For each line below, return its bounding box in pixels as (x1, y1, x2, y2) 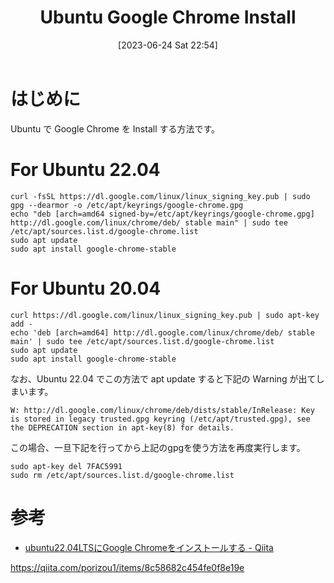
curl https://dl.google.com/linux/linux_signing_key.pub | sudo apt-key (10, 310, 320, 320)
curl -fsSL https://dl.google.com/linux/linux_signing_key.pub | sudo (10, 191, 311, 201)
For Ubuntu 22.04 (10, 158, 161, 181)
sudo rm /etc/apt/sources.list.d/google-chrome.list (10, 470, 235, 480)
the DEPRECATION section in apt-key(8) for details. (10, 422, 235, 433)
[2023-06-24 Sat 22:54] (118, 39, 218, 51)
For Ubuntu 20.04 (10, 277, 162, 300)
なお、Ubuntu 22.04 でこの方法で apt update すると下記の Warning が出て (10, 372, 317, 385)
